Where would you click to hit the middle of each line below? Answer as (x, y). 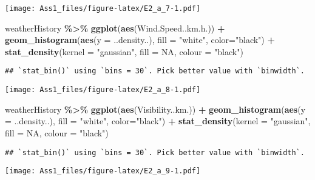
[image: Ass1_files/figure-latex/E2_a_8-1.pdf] (103, 90)
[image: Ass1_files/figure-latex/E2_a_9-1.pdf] (103, 171)
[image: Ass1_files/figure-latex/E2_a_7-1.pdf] (103, 8)
